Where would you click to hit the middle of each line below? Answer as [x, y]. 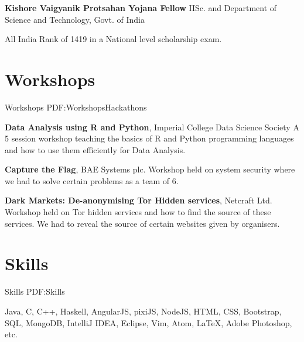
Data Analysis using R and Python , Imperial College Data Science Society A [152, 127]
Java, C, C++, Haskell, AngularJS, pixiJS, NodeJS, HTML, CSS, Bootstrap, [143, 311]
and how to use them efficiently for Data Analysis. [95, 149]
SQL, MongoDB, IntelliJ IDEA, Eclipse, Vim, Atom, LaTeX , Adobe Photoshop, [148, 322]
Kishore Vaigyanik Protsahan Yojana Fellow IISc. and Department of [141, 8]
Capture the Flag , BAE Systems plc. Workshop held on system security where [150, 169]
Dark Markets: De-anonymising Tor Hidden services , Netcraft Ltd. [139, 200]
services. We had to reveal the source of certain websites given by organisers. [142, 223]
